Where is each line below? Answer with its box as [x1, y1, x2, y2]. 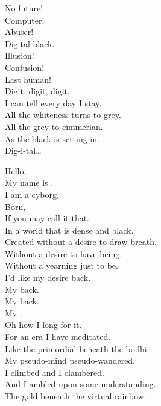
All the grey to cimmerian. [5, 120, 103, 133]
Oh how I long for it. [5, 318, 82, 331]
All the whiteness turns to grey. [5, 108, 121, 121]
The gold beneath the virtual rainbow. [5, 390, 147, 402]
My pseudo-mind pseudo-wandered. [5, 354, 136, 367]
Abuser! [5, 25, 34, 38]
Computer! [5, 13, 45, 26]
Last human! [5, 73, 51, 85]
